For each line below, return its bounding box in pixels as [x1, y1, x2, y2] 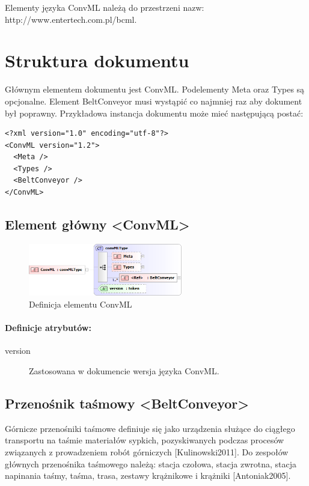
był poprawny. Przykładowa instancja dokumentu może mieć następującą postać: [5, 106, 304, 119]
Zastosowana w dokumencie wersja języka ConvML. [29, 365, 219, 377]
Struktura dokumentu [5, 48, 189, 73]
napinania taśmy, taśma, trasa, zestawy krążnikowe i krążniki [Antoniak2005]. [5, 469, 291, 482]
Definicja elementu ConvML [29, 298, 132, 311]
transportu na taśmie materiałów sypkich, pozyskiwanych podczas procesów [5, 434, 284, 446]
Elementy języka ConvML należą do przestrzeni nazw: [5, 1, 204, 13]
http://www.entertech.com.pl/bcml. [5, 13, 137, 25]
